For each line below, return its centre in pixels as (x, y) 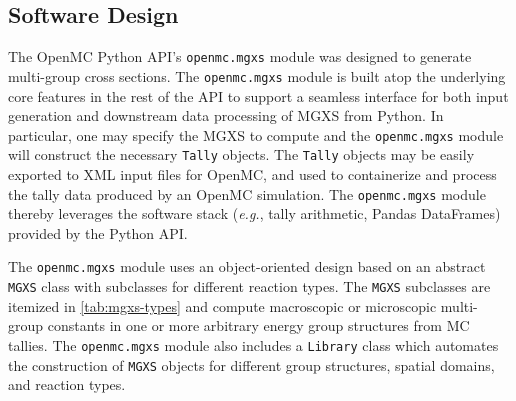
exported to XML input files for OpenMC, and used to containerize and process (252, 174)
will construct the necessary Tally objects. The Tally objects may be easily (241, 154)
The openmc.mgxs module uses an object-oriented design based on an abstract (247, 266)
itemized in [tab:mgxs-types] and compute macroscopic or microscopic (222, 305)
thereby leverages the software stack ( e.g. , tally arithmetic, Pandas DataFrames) (254, 213)
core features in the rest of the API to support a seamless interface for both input (258, 95)
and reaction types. (67, 384)
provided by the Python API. (98, 232)
